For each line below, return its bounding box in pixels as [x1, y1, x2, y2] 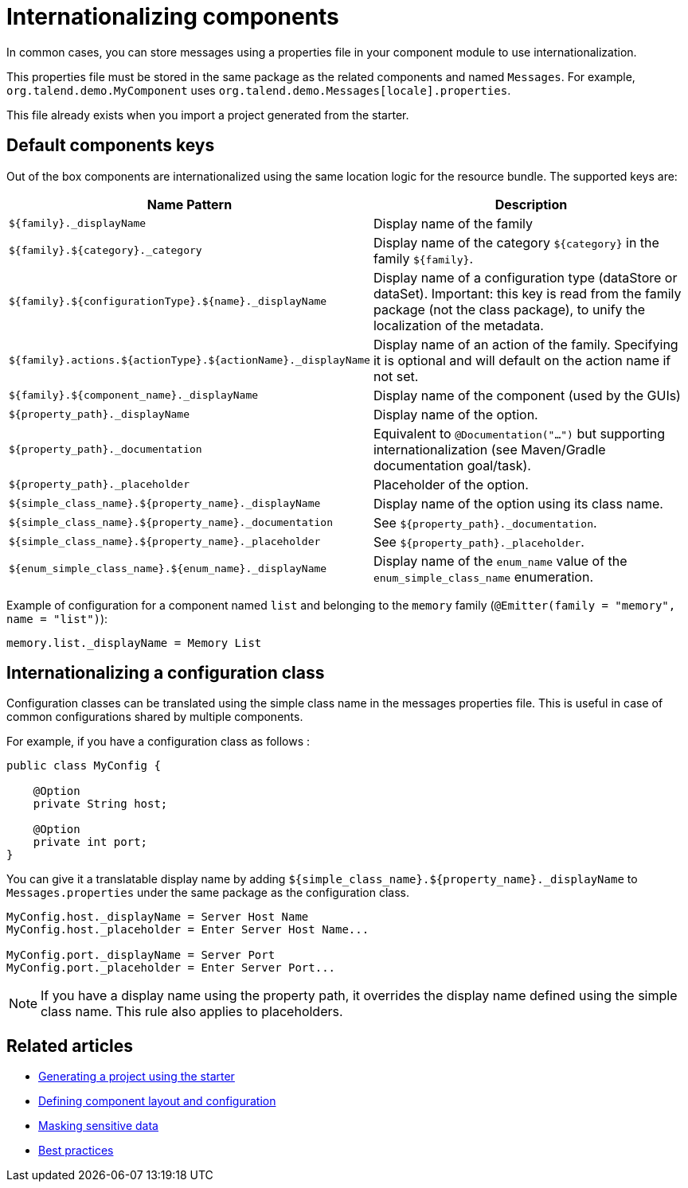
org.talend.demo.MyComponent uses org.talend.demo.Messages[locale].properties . [6, 83, 511, 97]
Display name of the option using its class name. [373, 495, 663, 512]
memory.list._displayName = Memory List [6, 636, 262, 649]
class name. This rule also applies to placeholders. [41, 1003, 343, 1020]
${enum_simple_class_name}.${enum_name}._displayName [9, 563, 327, 575]
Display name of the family [373, 215, 534, 232]
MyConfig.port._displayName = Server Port [6, 948, 276, 962]
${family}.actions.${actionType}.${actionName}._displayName [9, 354, 370, 367]
